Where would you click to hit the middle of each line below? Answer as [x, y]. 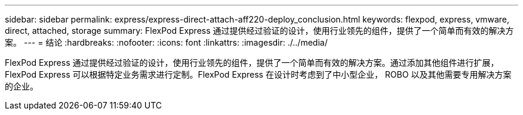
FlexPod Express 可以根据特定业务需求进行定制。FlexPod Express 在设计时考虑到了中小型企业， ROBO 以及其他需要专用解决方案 [258, 74]
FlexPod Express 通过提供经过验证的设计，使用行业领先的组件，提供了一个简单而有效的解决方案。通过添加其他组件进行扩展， [252, 63]
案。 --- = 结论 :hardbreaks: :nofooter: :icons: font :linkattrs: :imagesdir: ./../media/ [166, 42]
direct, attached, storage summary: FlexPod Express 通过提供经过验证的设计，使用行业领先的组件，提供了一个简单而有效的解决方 [259, 31]
